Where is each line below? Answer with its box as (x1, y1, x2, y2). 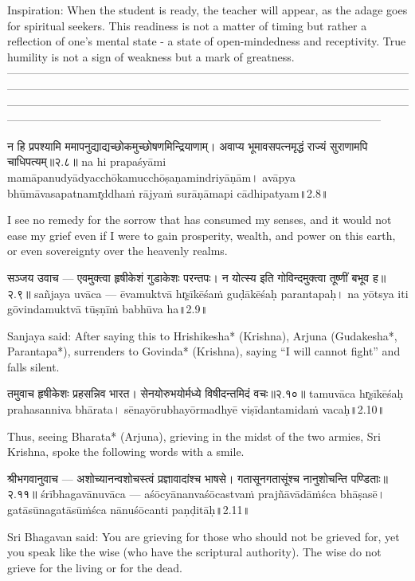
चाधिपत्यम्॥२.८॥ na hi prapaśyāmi (7, 153, 166, 170)
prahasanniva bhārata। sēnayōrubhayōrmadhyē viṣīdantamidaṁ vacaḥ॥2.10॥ (7, 401, 386, 418)
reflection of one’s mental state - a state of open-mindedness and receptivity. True (7, 33, 406, 49)
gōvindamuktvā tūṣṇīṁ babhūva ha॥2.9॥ (7, 300, 208, 317)
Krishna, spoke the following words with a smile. (7, 443, 245, 460)
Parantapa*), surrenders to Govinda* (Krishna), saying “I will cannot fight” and (7, 343, 401, 359)
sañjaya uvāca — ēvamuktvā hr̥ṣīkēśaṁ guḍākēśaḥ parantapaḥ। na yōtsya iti (34, 285, 409, 301)
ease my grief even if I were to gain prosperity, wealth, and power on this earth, (7, 226, 396, 243)
